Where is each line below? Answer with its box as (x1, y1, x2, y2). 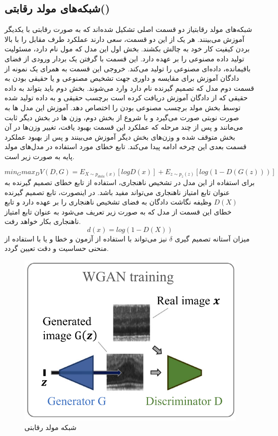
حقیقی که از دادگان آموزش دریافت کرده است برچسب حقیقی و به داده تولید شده (4, 92, 248, 103)
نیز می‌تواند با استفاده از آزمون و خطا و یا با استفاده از (4, 233, 167, 243)
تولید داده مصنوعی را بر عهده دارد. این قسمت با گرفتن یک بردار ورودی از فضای (4, 53, 245, 63)
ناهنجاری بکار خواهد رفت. (4, 216, 81, 226)
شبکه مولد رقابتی (24, 422, 77, 433)
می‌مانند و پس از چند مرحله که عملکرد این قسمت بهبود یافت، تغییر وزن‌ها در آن (4, 122, 243, 132)
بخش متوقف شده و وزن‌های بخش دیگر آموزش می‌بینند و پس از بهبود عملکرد (4, 131, 236, 142)
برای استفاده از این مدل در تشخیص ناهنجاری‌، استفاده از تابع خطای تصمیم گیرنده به (4, 177, 255, 187)
